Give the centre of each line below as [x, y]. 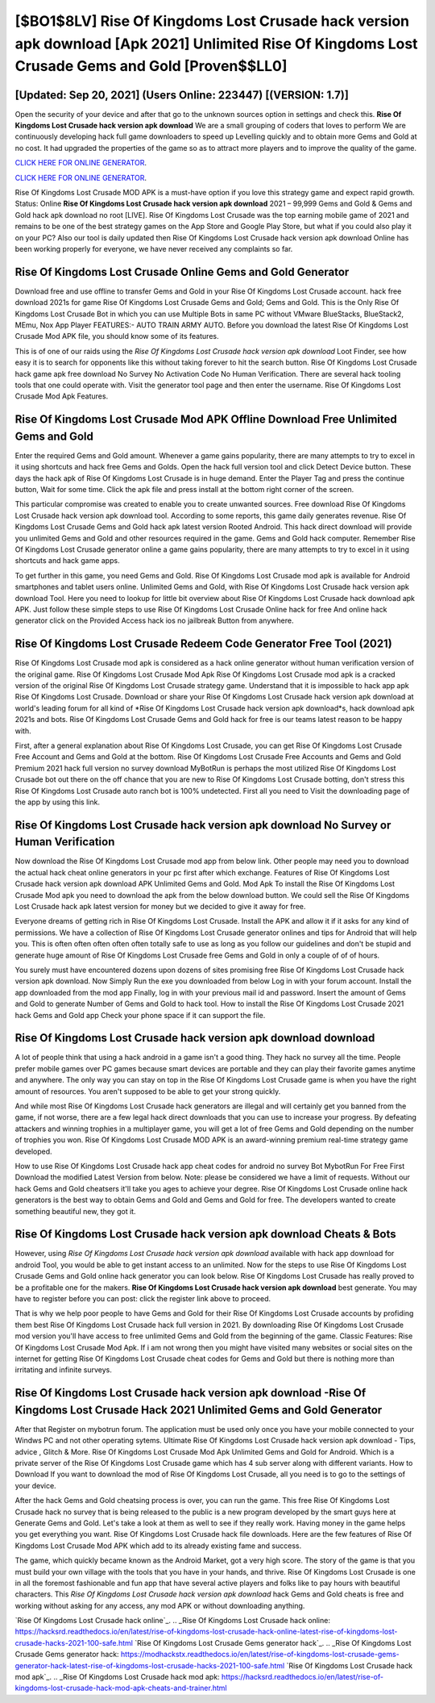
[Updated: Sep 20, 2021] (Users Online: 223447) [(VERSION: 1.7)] [182, 95]
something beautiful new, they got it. [75, 1211]
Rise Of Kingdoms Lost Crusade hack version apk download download [195, 1038]
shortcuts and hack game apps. [67, 561]
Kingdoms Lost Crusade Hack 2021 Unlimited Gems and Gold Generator [199, 1410]
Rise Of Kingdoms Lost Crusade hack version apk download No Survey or [203, 825]
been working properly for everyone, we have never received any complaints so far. [154, 248]
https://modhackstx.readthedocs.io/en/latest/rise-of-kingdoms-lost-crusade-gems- [260, 1655]
